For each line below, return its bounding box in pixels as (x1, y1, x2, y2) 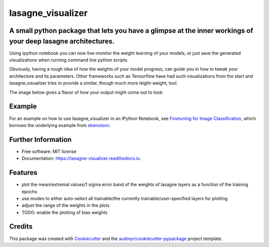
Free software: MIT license (21, 148, 77, 154)
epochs (21, 188, 37, 194)
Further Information (9, 135, 72, 144)
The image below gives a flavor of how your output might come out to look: (9, 89, 164, 95)
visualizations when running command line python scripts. (9, 57, 129, 63)
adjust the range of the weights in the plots (21, 202, 110, 209)
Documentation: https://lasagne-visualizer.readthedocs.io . (21, 155, 141, 161)
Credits (9, 222, 33, 231)
